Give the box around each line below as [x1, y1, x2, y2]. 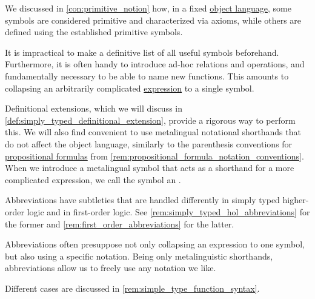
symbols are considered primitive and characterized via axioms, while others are [5, 13, 302, 26]
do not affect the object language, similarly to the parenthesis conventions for [5, 137, 293, 150]
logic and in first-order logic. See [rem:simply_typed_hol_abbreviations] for [27, 205, 310, 218]
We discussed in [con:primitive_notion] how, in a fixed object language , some [5, 2, 291, 14]
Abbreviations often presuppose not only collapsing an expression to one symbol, [5, 238, 305, 250]
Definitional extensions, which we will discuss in [5, 102, 183, 115]
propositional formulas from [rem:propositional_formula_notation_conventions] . [5, 149, 304, 162]
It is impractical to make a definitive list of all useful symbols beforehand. [5, 45, 279, 58]
